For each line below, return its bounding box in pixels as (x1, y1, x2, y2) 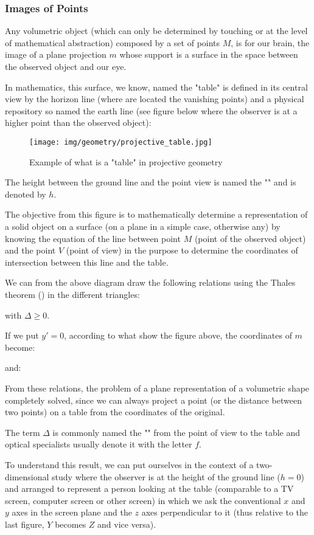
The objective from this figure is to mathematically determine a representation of (5, 208, 308, 221)
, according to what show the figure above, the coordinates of (64, 329, 292, 342)
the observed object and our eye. (5, 60, 127, 72)
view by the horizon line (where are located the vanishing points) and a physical (5, 92, 304, 105)
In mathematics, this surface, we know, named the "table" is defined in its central (5, 80, 308, 93)
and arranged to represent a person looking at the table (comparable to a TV (5, 482, 294, 495)
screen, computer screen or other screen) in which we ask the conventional (5, 494, 281, 506)
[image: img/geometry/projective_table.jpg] (29, 137, 212, 147)
